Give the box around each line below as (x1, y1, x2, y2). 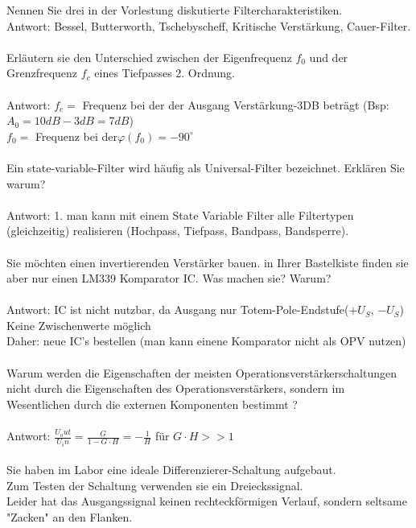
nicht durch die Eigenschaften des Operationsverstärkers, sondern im (6, 380, 345, 397)
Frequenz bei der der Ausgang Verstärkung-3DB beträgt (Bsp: (82, 96, 389, 113)
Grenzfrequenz (6, 64, 78, 81)
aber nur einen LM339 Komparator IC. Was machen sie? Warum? (6, 270, 332, 287)
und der (309, 48, 348, 65)
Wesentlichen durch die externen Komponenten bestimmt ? (6, 395, 298, 412)
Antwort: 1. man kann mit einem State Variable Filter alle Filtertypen (6, 206, 354, 223)
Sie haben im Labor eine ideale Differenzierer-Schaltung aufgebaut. (6, 461, 336, 478)
